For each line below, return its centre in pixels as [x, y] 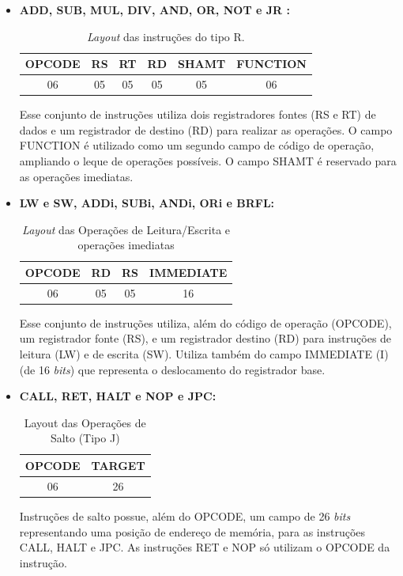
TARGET [118, 465]
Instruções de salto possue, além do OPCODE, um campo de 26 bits [185, 515]
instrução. [43, 562]
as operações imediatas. [76, 176]
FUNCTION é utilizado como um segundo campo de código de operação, [197, 145]
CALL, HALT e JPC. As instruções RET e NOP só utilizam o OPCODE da [205, 547]
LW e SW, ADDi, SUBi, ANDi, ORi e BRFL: [147, 203]
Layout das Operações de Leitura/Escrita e [126, 229]
